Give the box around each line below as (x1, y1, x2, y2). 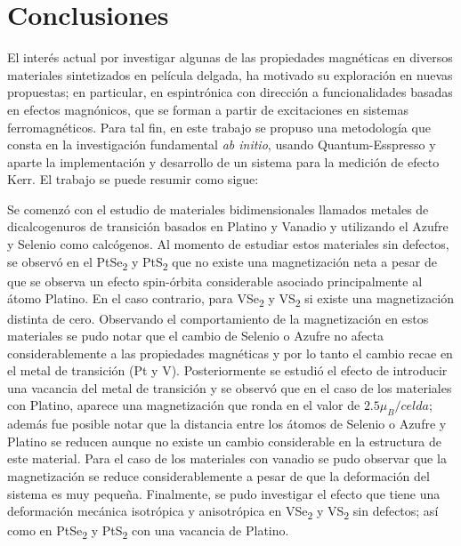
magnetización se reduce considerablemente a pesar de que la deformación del (7, 467, 430, 486)
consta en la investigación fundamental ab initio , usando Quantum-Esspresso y (7, 135, 436, 154)
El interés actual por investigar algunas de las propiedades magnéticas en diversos (7, 48, 453, 67)
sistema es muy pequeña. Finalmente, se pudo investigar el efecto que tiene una (7, 484, 441, 502)
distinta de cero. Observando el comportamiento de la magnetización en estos (7, 309, 429, 327)
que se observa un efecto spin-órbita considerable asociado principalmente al (7, 271, 423, 290)
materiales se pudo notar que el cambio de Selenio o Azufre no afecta (7, 326, 384, 345)
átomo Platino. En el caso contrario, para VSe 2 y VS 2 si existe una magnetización (7, 289, 455, 310)
